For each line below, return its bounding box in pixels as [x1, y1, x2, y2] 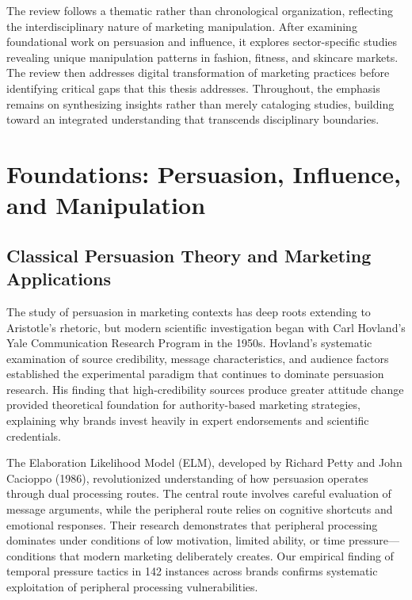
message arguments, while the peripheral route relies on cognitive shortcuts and [6, 501, 393, 518]
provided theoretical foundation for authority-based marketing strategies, [6, 396, 360, 413]
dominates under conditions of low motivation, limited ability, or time [6, 532, 345, 548]
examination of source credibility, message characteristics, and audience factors [6, 350, 389, 366]
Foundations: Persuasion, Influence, [6, 157, 402, 189]
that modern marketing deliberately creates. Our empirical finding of [59, 547, 394, 564]
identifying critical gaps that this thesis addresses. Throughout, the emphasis [6, 79, 380, 96]
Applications [6, 266, 112, 291]
